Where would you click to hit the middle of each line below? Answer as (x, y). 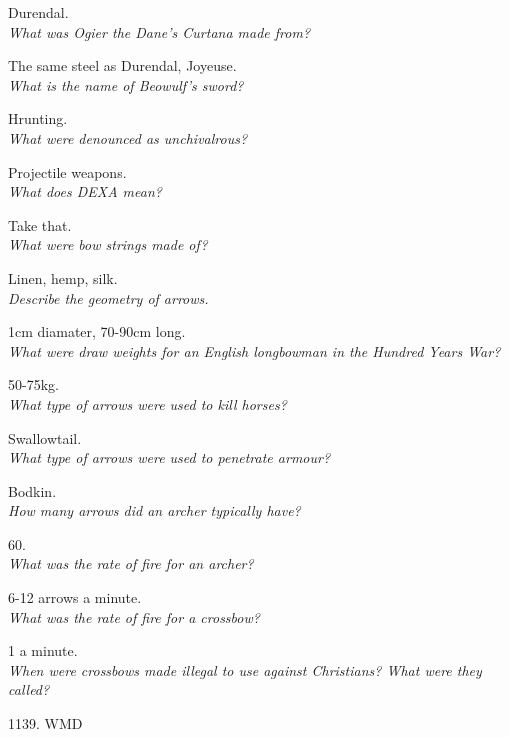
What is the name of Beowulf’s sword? (126, 84)
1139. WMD (45, 723)
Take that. (40, 224)
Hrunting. (38, 118)
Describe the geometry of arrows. (108, 297)
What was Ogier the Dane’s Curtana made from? (159, 31)
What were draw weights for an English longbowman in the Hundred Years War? (254, 350)
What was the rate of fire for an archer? (131, 563)
